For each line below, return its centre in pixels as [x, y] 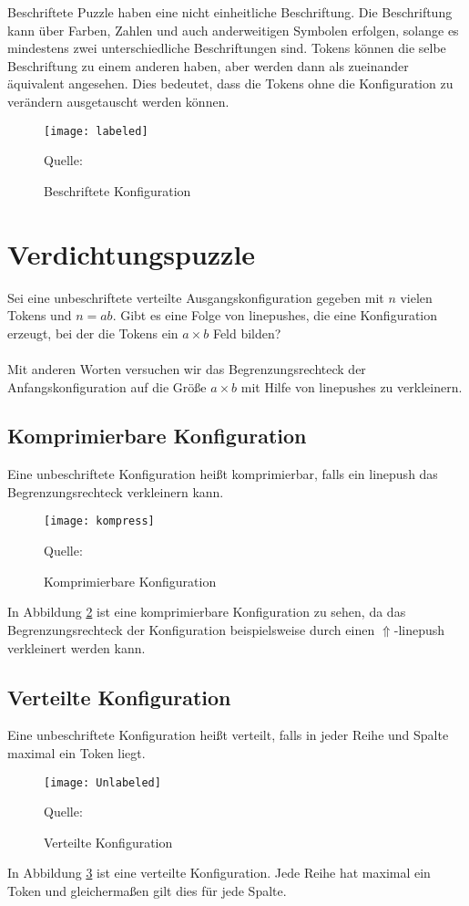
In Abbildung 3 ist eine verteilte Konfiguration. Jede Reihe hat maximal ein [219, 873]
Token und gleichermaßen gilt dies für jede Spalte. [147, 890]
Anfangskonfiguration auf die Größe [107, 386]
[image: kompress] [99, 521]
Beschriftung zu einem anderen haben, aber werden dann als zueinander [208, 65]
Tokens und [40, 315]
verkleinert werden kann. [76, 647]
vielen [416, 297]
